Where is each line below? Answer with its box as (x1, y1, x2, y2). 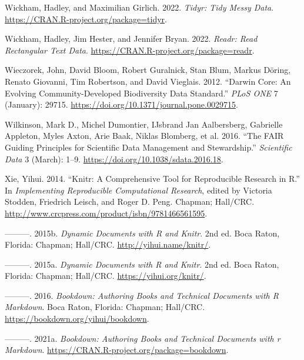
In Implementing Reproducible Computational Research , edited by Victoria (5, 184, 272, 196)
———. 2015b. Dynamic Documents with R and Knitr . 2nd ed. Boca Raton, (5, 226, 280, 239)
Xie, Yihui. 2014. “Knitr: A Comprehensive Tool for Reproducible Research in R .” (5, 172, 300, 185)
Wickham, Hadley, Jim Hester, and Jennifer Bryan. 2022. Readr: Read (5, 32, 258, 45)
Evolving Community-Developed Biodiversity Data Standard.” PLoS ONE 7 (5, 86, 278, 99)
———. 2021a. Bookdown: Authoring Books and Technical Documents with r (5, 332, 280, 344)
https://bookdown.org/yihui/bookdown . (5, 312, 149, 325)
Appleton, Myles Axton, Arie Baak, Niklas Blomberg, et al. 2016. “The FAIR (5, 129, 284, 142)
